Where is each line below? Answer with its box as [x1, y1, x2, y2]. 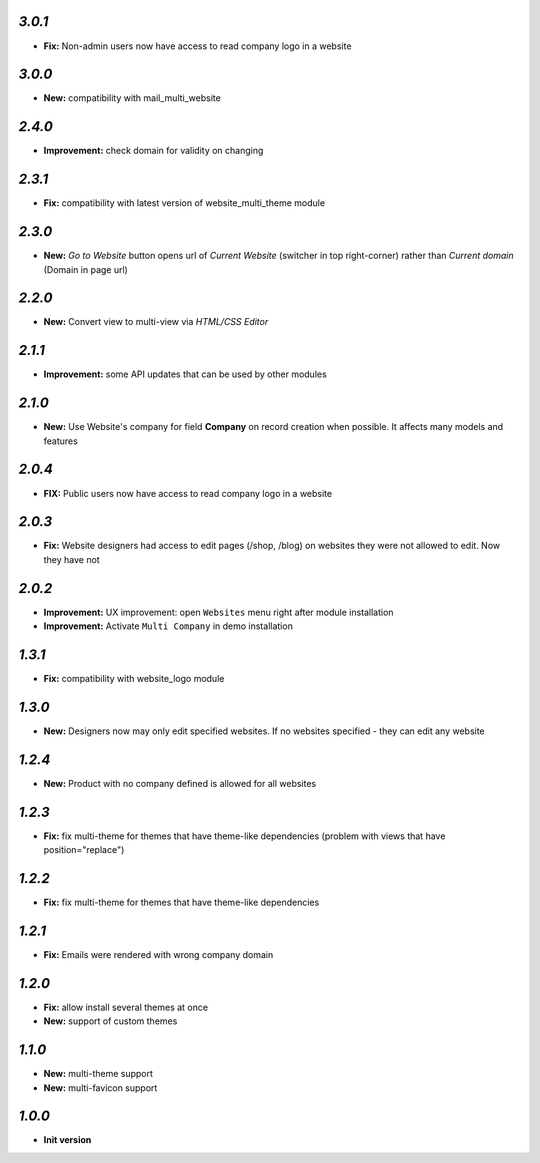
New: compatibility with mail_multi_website [43, 92, 222, 104]
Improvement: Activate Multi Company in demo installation [43, 620, 294, 632]
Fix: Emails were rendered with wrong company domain [43, 948, 274, 960]
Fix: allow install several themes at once [43, 1001, 209, 1013]
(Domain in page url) [43, 263, 129, 275]
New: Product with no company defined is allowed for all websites [43, 777, 317, 789]
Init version [43, 1134, 92, 1146]
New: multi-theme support [43, 1068, 154, 1080]
